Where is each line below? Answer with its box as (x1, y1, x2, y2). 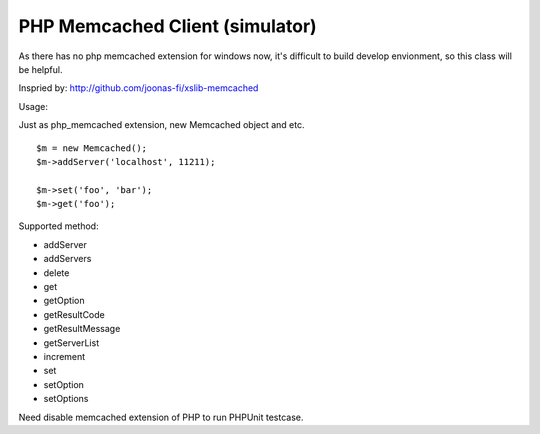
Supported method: (18, 220, 99, 232)
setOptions (43, 393, 89, 405)
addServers (43, 253, 92, 265)
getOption (43, 295, 85, 307)
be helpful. (18, 63, 63, 75)
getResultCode (43, 308, 105, 320)
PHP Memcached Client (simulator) (18, 15, 317, 37)
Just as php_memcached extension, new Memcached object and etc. (18, 119, 305, 131)
